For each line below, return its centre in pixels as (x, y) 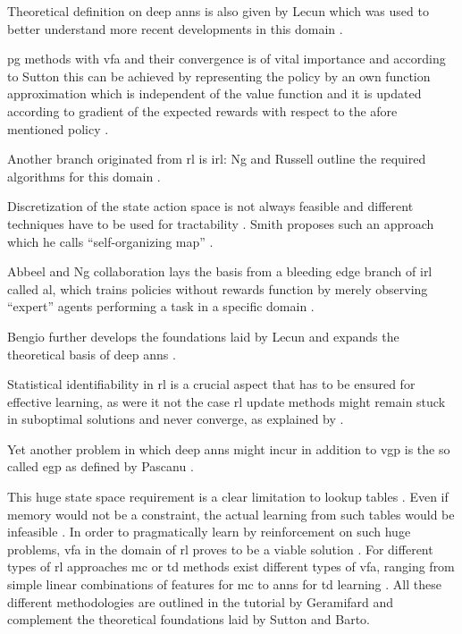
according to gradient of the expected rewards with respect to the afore (202, 110)
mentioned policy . (58, 128)
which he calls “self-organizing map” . (110, 241)
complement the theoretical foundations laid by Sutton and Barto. (189, 619)
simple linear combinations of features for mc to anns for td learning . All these (224, 584)
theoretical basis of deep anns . (92, 354)
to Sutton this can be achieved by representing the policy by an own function (219, 76)
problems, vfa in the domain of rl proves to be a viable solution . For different (220, 549)
